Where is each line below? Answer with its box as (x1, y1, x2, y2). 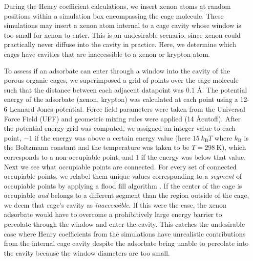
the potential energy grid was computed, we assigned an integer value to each (4, 123, 235, 133)
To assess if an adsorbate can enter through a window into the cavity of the (4, 65, 230, 75)
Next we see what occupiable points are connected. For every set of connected (4, 161, 237, 171)
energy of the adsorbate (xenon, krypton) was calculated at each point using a (4, 94, 238, 104)
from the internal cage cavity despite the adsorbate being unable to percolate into (4, 238, 249, 248)
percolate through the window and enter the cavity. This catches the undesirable (4, 219, 245, 229)
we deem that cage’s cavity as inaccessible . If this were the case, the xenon (4, 199, 227, 210)
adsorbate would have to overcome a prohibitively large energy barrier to (4, 209, 222, 219)
